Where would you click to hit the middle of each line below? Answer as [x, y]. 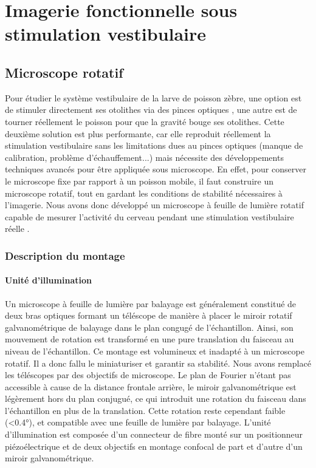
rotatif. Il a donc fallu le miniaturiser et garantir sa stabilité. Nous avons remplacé [158, 363]
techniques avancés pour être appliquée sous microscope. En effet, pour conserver [156, 169]
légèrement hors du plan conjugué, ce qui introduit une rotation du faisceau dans [156, 398]
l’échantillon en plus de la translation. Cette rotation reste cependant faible [145, 410]
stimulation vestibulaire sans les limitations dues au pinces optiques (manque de [154, 145]
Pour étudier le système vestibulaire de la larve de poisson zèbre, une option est [153, 97]
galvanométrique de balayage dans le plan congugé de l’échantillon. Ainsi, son [149, 327]
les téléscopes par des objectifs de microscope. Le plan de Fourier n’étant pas [148, 375]
